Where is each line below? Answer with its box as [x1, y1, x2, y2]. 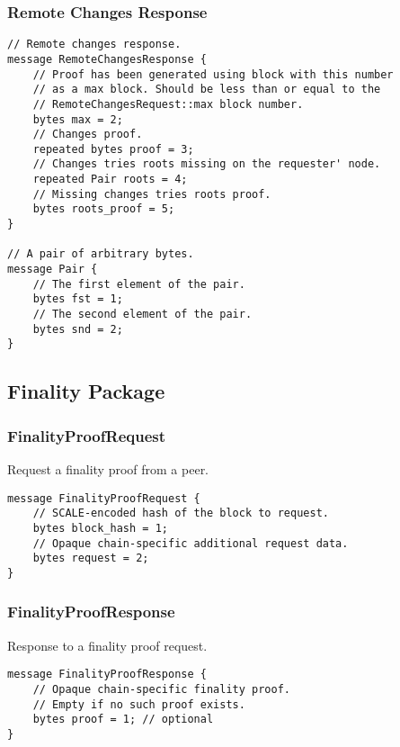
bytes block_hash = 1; [32, 521, 168, 535]
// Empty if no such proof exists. [32, 697, 245, 711]
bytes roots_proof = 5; [32, 202, 175, 216]
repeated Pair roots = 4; [32, 173, 188, 186]
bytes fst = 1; [32, 292, 123, 306]
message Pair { [7, 263, 98, 276]
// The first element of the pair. [32, 277, 245, 291]
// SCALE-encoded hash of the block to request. [32, 507, 329, 520]
